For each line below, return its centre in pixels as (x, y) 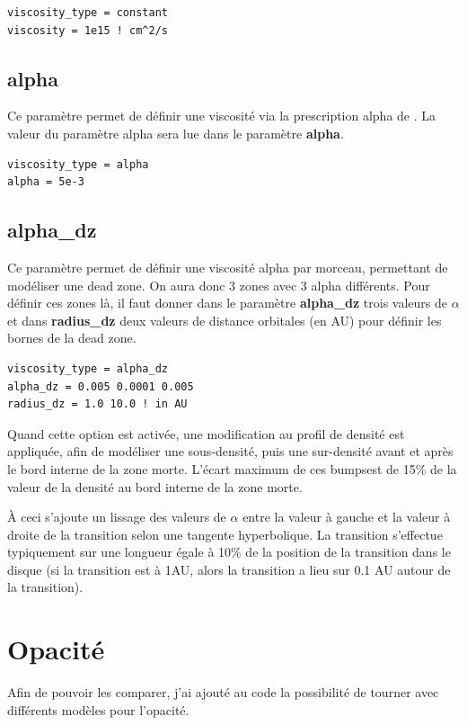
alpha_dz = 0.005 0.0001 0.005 (101, 386)
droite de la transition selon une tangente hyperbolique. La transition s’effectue (225, 534)
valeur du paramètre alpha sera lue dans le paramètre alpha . (176, 133)
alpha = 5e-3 (46, 182)
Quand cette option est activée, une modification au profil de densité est (206, 433)
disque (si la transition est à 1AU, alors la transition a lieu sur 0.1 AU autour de (229, 569)
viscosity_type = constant (88, 13)
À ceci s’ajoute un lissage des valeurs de (117, 517)
